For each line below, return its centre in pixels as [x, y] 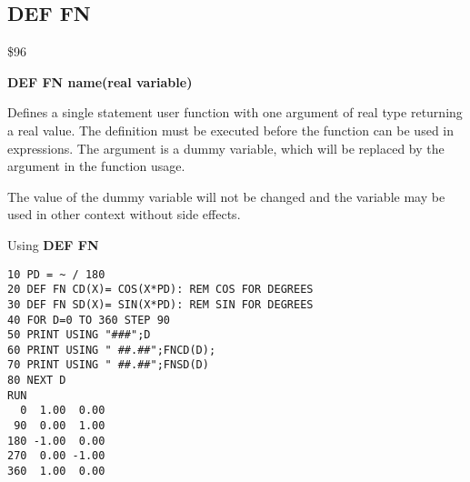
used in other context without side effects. [124, 214]
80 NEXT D [37, 381]
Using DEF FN [53, 244]
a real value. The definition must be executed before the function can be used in [231, 130]
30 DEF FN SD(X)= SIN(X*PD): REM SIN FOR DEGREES [160, 304]
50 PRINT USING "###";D [79, 335]
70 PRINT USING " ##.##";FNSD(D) [108, 365]
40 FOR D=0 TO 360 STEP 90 [89, 320]
